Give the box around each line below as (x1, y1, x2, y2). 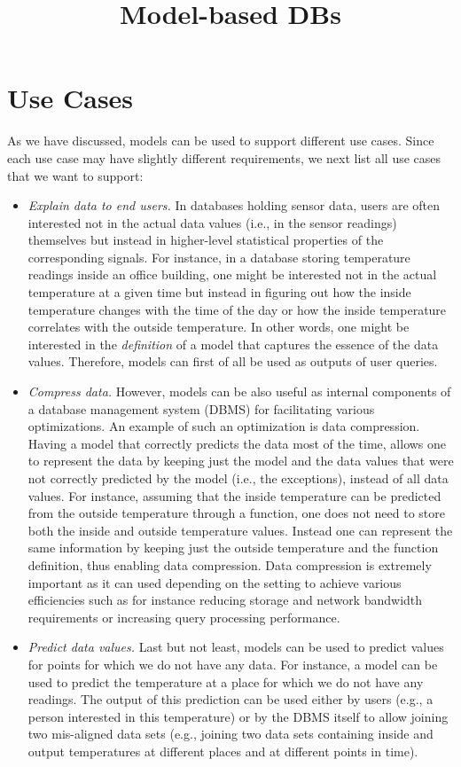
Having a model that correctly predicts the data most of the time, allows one (27, 434, 447, 452)
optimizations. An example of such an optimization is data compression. (27, 417, 420, 435)
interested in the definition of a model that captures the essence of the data (27, 334, 439, 353)
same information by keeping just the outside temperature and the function (27, 538, 439, 557)
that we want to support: (7, 166, 144, 184)
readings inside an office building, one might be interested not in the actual (27, 265, 437, 284)
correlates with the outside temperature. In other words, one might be (27, 317, 410, 336)
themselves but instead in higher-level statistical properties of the (27, 231, 384, 249)
